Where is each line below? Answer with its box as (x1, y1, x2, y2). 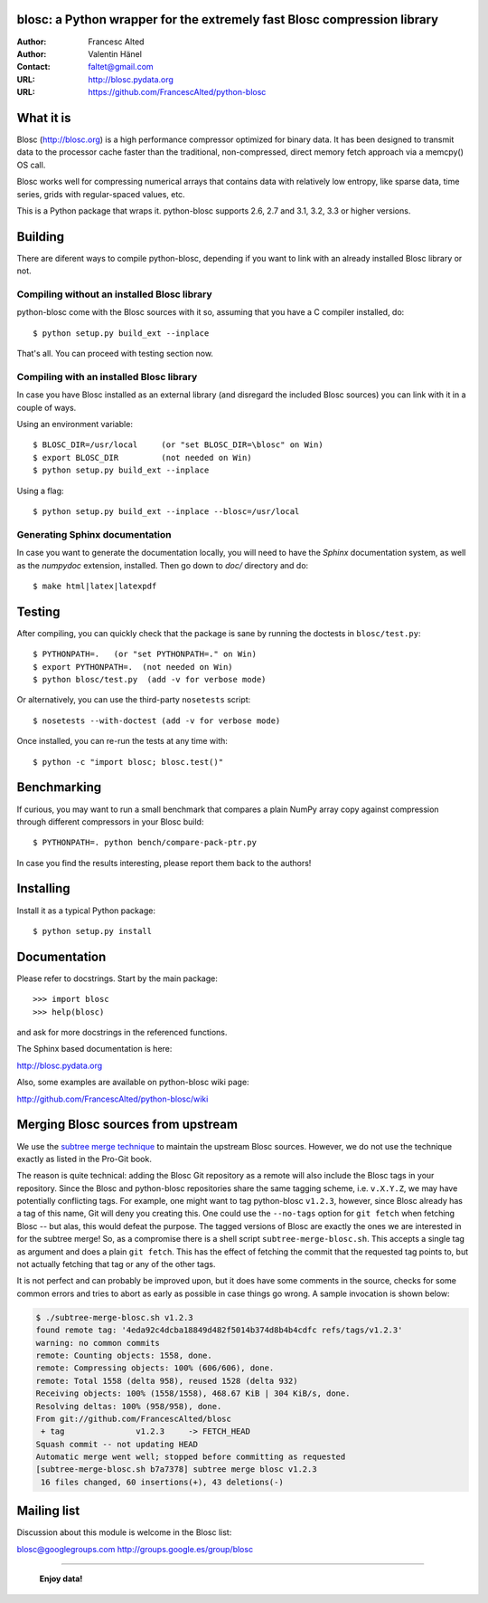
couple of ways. (16, 402, 77, 413)
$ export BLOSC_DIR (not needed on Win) (33, 453, 252, 463)
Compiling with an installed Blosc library (16, 370, 198, 383)
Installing (16, 881, 71, 896)
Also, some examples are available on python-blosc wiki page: (16, 1077, 249, 1088)
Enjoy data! (39, 1573, 83, 1584)
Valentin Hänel (88, 48, 142, 59)
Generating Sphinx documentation (16, 528, 172, 540)
